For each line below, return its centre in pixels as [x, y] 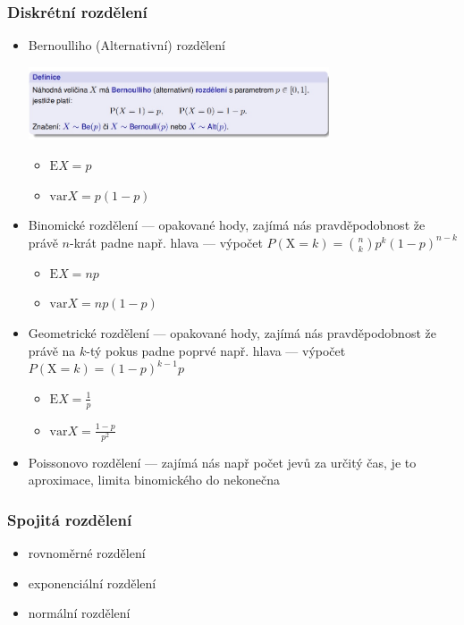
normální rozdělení [79, 613]
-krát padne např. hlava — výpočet [166, 242]
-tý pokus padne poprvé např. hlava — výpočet [216, 350]
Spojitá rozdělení [70, 519]
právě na [52, 350]
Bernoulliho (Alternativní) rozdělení [127, 45]
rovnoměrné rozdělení [87, 553]
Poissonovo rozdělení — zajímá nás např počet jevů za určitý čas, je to [222, 462]
